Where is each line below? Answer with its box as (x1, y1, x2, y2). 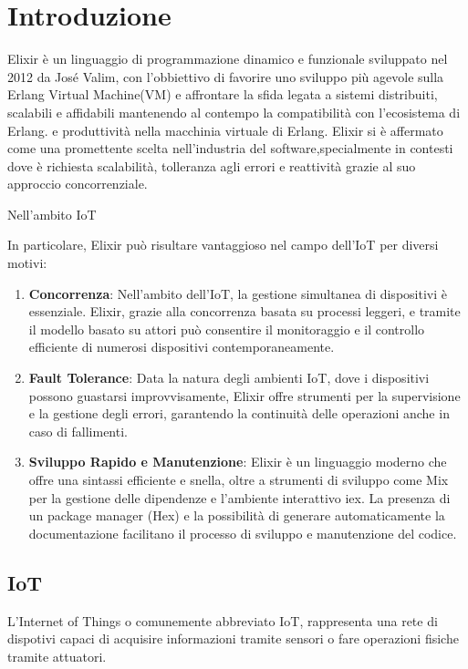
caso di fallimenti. (28, 421, 128, 440)
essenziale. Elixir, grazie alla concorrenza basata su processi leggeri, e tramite (28, 302, 461, 321)
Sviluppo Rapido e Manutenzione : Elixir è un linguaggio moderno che (28, 452, 447, 471)
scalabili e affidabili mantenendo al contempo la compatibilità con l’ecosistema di (7, 102, 461, 121)
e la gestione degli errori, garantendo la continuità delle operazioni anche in (28, 404, 450, 423)
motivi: (7, 253, 47, 273)
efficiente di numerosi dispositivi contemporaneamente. (28, 337, 335, 356)
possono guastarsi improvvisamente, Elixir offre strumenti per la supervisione (28, 386, 461, 405)
